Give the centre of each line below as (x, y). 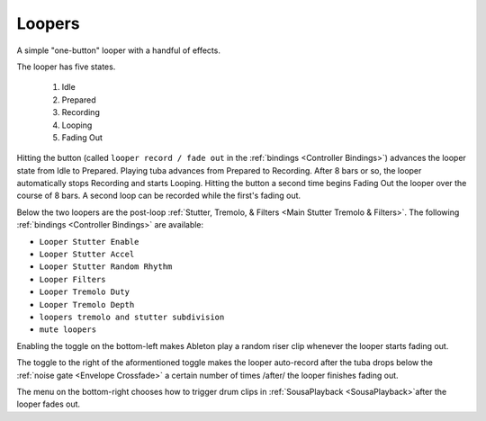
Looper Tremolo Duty (85, 292)
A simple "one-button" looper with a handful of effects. (118, 50)
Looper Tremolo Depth (87, 305)
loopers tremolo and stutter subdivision (132, 317)
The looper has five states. (66, 67)
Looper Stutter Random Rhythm (106, 267)
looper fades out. (49, 404)
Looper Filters (73, 279)
